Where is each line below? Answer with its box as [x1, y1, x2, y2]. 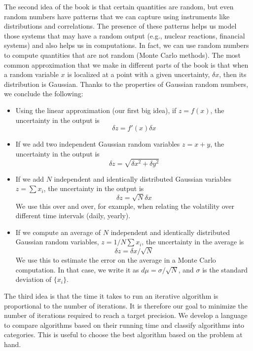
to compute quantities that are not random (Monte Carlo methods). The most [4, 49, 241, 60]
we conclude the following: [4, 88, 83, 99]
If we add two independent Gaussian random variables [15, 139, 180, 149]
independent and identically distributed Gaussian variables [54, 173, 232, 184]
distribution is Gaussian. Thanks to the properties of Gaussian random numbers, [4, 78, 249, 89]
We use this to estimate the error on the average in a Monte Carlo [15, 255, 216, 265]
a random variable [4, 69, 59, 79]
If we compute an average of [15, 227, 101, 237]
